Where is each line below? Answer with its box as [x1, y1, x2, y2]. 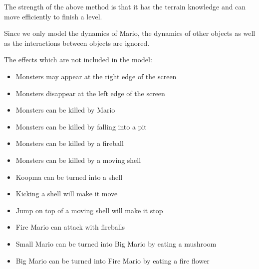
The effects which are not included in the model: [4, 54, 152, 65]
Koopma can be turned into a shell [15, 171, 123, 182]
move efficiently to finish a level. [4, 11, 102, 21]
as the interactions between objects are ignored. [4, 37, 150, 48]
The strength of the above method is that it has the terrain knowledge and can [4, 1, 246, 11]
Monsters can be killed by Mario [15, 105, 115, 115]
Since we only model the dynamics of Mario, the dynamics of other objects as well [4, 28, 256, 38]
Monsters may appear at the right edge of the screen [15, 71, 177, 81]
